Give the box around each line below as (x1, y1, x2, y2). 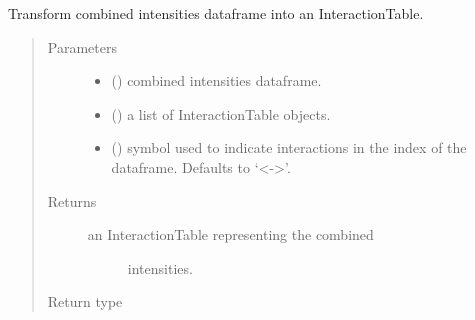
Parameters (47, 36, 117, 57)
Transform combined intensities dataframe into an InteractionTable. (8, 3, 424, 23)
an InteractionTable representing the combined (87, 224, 374, 245)
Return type (47, 291, 123, 312)
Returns (47, 190, 97, 211)
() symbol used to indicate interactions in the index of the (111, 137, 467, 158)
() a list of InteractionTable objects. (111, 103, 331, 124)
